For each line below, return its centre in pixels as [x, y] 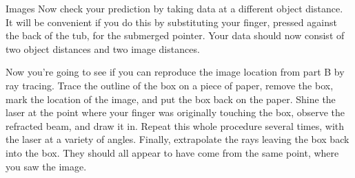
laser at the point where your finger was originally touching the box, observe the [175, 112]
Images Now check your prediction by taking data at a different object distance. [174, 8]
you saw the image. [46, 166]
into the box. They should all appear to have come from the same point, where [172, 152]
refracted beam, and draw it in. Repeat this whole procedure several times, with [175, 125]
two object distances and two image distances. [103, 48]
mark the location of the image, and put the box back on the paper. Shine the [171, 99]
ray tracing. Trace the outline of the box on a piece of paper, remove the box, [170, 85]
